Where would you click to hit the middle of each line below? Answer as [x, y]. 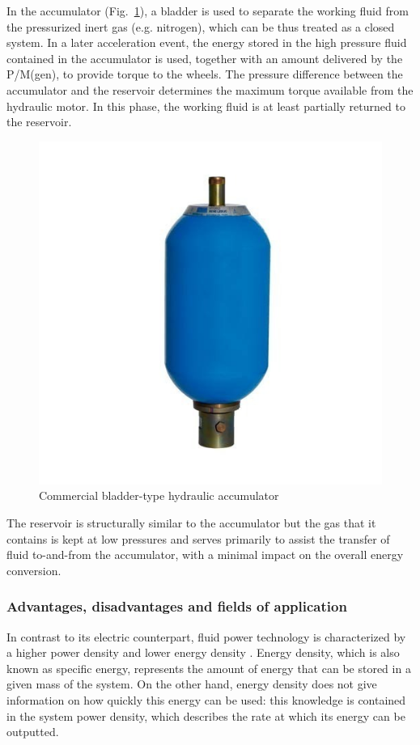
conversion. [34, 570]
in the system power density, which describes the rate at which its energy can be [206, 715]
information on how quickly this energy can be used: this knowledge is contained [206, 699]
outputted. [33, 732]
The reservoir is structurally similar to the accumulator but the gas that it [191, 522]
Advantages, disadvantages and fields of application [177, 606]
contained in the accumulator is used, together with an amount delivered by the [205, 58]
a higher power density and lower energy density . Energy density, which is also [203, 652]
